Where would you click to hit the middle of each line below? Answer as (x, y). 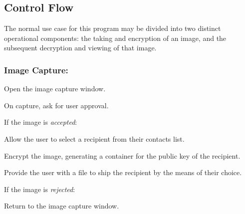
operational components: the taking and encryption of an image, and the (115, 38)
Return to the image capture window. (62, 206)
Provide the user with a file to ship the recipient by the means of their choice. (123, 172)
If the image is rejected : (40, 189)
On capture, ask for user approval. (56, 105)
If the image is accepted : (41, 122)
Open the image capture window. (55, 89)
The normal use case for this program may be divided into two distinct (113, 28)
